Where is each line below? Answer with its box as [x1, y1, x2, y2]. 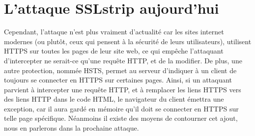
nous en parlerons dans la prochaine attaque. [4, 123, 139, 133]
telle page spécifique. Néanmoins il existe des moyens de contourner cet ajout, [4, 113, 238, 123]
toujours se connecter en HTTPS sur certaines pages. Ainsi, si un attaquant [4, 75, 232, 85]
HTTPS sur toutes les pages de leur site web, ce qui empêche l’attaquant [4, 46, 224, 56]
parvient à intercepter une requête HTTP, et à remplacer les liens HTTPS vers [4, 84, 241, 94]
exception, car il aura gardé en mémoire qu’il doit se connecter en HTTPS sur [4, 103, 239, 113]
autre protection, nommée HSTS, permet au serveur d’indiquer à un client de [4, 65, 237, 75]
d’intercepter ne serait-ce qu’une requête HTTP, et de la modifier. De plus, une [4, 55, 242, 65]
